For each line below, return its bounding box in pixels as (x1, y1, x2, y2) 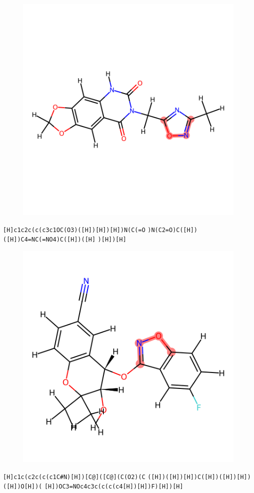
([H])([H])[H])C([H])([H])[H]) (148, 473, 251, 481)
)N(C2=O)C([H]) (148, 226, 198, 234)
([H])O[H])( (3, 483, 42, 491)
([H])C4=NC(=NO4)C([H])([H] (3, 236, 96, 244)
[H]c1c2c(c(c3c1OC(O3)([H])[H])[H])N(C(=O (3, 226, 146, 234)
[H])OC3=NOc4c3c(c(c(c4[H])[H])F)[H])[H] (44, 483, 183, 491)
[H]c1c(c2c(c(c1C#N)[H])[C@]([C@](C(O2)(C (3, 473, 146, 481)
